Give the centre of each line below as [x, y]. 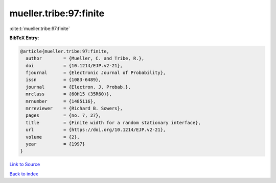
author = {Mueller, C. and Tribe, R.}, [85, 58]
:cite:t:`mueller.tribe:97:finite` [40, 29]
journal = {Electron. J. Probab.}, [78, 87]
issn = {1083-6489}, [64, 80]
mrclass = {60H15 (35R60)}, [69, 94]
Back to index [24, 174]
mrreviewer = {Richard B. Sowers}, [74, 109]
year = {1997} [55, 144]
